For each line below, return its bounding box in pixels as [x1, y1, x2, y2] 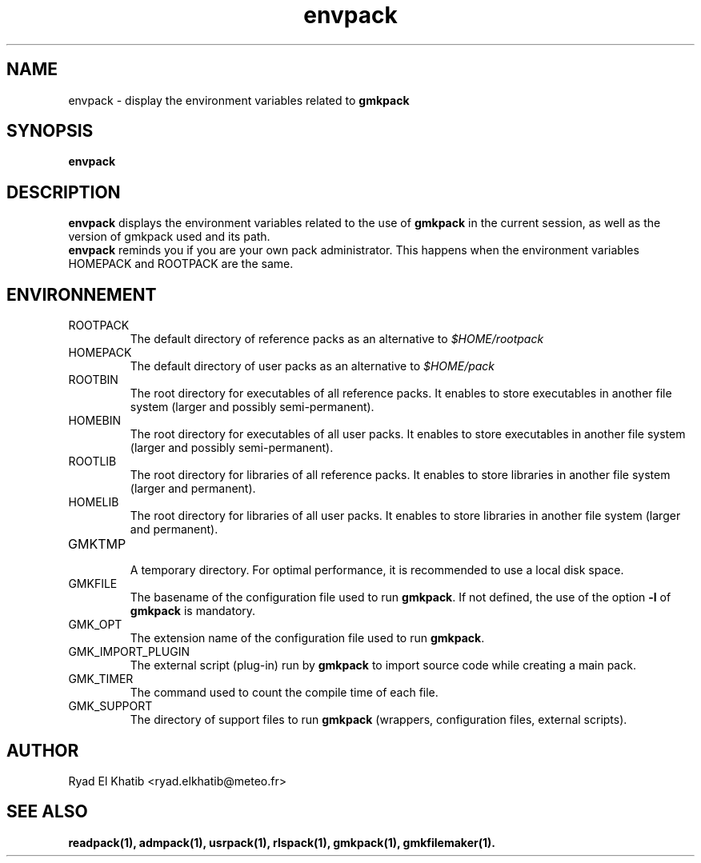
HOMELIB [68, 495, 119, 509]
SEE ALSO [6, 801, 88, 822]
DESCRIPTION [6, 182, 121, 202]
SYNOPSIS [6, 121, 94, 142]
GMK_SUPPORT [68, 699, 153, 713]
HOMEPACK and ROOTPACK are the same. [68, 257, 294, 271]
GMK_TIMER [68, 672, 134, 686]
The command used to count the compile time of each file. [130, 685, 439, 700]
